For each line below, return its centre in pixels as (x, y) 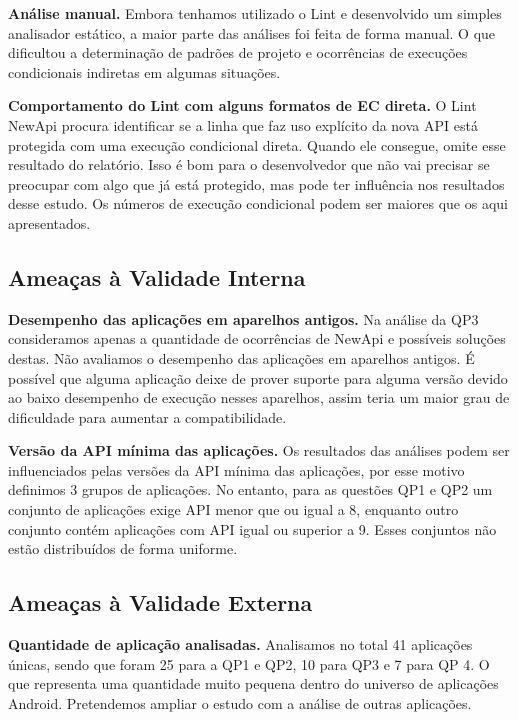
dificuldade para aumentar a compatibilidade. (147, 416)
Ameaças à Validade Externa (160, 602)
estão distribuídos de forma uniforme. (123, 548)
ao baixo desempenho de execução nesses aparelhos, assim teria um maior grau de (259, 397)
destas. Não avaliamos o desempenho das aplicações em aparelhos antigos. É (241, 357)
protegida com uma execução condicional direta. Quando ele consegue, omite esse (257, 144)
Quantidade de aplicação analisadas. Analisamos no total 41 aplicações (240, 644)
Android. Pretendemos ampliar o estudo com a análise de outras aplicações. (240, 702)
